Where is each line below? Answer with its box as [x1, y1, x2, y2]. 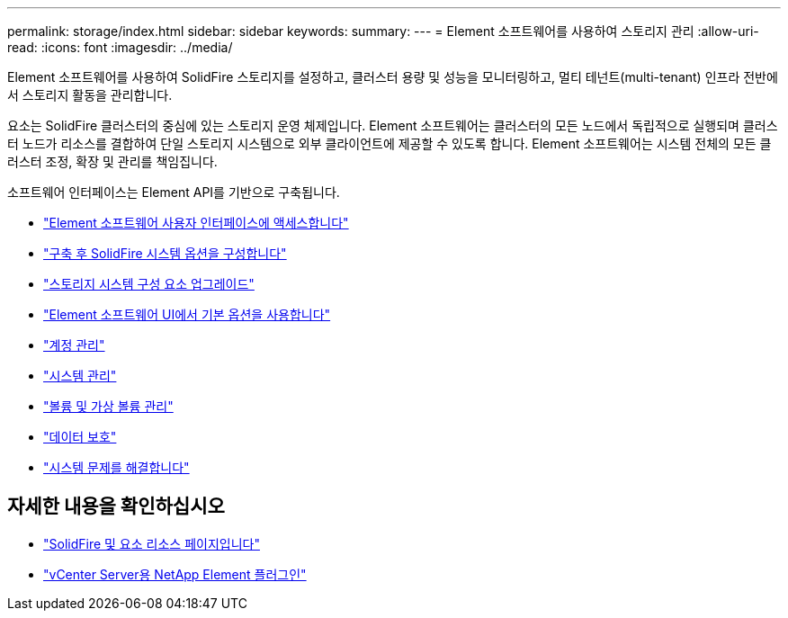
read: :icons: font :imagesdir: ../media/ [7, 40, 233, 55]
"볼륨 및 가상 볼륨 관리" [43, 399, 174, 414]
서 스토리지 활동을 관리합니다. [7, 87, 173, 103]
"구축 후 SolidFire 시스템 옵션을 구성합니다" [43, 246, 287, 261]
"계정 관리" [43, 337, 105, 353]
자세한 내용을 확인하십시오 [7, 495, 225, 518]
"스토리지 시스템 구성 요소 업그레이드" [43, 276, 255, 291]
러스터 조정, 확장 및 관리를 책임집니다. [7, 154, 218, 169]
